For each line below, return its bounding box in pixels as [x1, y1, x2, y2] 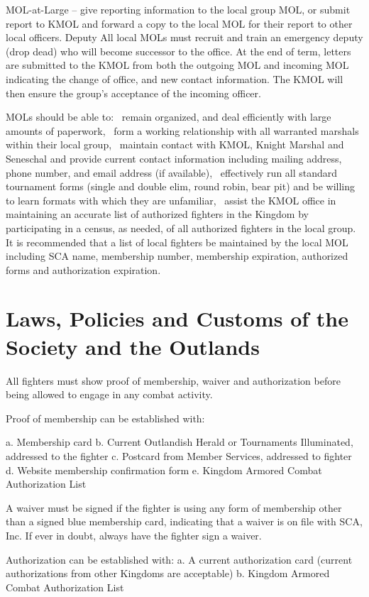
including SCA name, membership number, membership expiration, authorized [6, 248, 348, 263]
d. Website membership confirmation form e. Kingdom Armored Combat [6, 462, 322, 477]
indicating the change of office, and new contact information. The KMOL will [6, 71, 343, 86]
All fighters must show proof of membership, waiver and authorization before [6, 373, 341, 388]
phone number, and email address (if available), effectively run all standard [6, 165, 338, 180]
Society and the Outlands [6, 332, 260, 361]
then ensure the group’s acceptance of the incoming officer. [6, 85, 261, 100]
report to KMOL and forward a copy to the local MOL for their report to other [6, 16, 353, 31]
